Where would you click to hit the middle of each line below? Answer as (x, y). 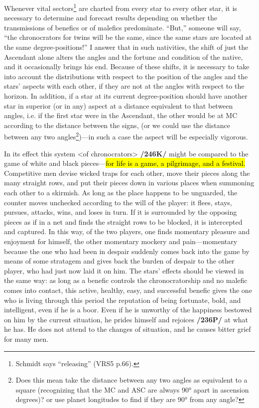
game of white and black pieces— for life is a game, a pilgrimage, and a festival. (125, 163)
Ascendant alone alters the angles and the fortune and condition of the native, (124, 57)
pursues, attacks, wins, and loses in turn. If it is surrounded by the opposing (121, 212)
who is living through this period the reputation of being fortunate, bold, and (123, 300)
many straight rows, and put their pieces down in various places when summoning (129, 183)
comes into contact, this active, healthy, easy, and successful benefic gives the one (128, 290)
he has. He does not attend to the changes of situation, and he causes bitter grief (128, 329)
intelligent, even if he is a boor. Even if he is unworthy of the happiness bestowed (128, 310)
